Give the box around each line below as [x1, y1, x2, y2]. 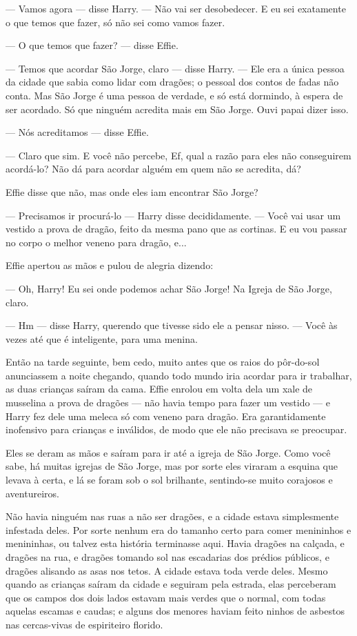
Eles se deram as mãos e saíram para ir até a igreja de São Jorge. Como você [6, 445, 331, 459]
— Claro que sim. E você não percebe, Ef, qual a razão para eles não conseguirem [6, 148, 351, 162]
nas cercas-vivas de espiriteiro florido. [6, 617, 163, 631]
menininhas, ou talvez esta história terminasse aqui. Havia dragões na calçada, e [6, 536, 345, 550]
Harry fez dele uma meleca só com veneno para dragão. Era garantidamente [6, 408, 326, 423]
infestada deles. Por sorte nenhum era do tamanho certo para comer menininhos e [6, 522, 351, 537]
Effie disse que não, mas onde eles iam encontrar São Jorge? [6, 184, 258, 199]
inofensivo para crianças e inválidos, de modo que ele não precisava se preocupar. [6, 422, 347, 437]
